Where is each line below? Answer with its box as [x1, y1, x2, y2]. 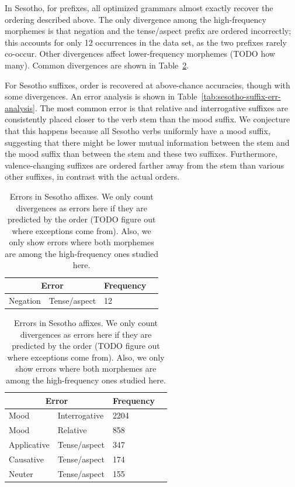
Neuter [9, 467, 33, 479]
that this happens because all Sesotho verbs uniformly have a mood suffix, [5, 124, 270, 136]
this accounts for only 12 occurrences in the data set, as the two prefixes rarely [5, 36, 287, 48]
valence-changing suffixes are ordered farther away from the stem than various [5, 159, 284, 171]
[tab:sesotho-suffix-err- [201, 90, 281, 102]
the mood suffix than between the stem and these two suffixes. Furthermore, [5, 148, 277, 160]
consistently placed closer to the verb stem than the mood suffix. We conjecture [5, 113, 290, 125]
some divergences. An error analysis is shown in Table [5, 90, 197, 102]
